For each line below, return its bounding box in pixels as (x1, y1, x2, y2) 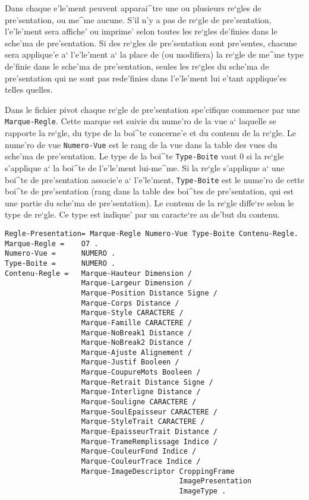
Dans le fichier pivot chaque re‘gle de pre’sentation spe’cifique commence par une (5, 103, 300, 115)
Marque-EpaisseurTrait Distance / (81, 427, 217, 436)
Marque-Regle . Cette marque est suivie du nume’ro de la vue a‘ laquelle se (5, 115, 276, 127)
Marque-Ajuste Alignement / (81, 348, 192, 357)
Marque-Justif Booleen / (81, 358, 179, 367)
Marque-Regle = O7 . (5, 239, 99, 248)
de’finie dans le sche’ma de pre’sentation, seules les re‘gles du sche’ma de (5, 59, 269, 72)
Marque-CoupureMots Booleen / (81, 368, 201, 377)
